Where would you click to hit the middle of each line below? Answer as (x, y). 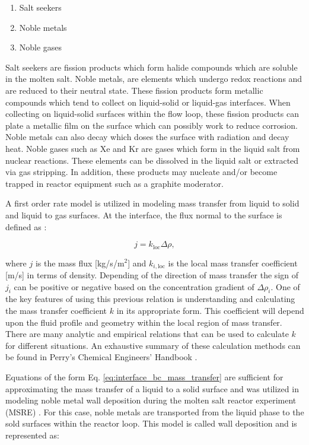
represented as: (32, 435)
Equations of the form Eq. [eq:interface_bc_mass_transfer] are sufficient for (144, 376)
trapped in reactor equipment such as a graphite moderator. (114, 183)
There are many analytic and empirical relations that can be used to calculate (147, 334)
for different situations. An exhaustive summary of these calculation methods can (153, 345)
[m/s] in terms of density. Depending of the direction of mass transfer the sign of (152, 275)
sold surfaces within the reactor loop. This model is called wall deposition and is (151, 423)
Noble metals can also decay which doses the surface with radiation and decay (147, 137)
